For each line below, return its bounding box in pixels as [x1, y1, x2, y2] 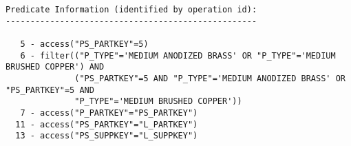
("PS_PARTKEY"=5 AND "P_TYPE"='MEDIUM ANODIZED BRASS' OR [74, 73, 345, 83]
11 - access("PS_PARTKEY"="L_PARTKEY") [15, 119, 198, 129]
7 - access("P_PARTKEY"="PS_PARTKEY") [20, 107, 198, 118]
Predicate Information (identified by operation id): [6, 5, 257, 14]
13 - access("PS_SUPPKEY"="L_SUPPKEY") [15, 131, 198, 141]
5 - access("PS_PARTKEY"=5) [20, 39, 149, 49]
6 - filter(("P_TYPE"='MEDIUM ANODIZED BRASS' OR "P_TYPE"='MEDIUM [20, 50, 336, 61]
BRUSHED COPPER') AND [6, 62, 105, 72]
